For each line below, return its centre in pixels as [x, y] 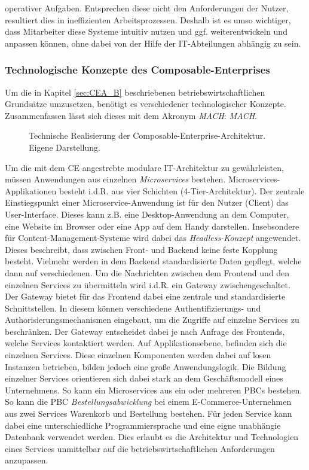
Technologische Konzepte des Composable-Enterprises [137, 70]
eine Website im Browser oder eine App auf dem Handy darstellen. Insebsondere [152, 226]
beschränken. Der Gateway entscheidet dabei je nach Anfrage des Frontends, [145, 331]
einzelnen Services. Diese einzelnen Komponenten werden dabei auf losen [138, 355]
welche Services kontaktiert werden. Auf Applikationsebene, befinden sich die [146, 343]
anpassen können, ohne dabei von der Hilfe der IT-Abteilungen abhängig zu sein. [153, 43]
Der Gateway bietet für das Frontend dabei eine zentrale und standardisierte [145, 296]
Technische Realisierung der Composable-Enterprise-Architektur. [147, 135]
